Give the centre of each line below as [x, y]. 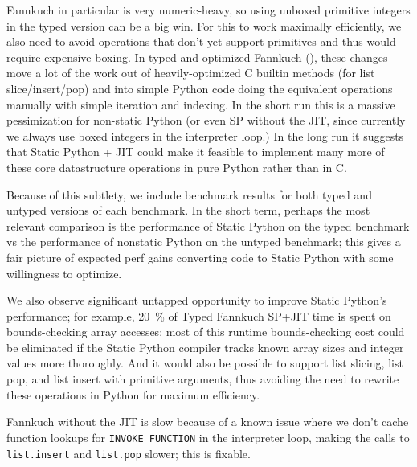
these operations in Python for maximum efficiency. [133, 394]
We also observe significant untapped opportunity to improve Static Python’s [197, 300]
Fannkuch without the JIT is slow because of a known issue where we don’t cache [208, 422]
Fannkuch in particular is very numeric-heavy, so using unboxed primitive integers [208, 10]
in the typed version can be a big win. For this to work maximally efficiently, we [204, 25]
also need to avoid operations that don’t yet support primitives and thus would [201, 41]
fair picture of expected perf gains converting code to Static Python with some [200, 257]
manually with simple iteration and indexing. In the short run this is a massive [201, 104]
